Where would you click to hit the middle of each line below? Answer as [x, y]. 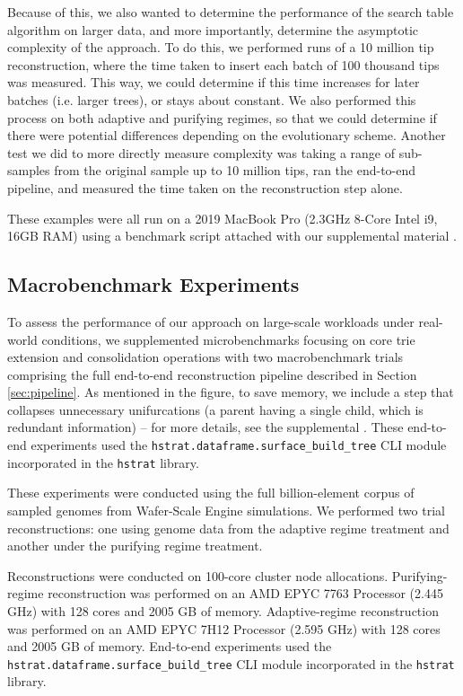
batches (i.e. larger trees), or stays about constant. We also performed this [212, 99]
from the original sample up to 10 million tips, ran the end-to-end [235, 170]
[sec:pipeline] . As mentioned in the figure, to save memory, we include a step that [231, 392]
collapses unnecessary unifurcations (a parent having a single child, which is [215, 409]
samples [29, 170]
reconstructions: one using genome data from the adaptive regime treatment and [228, 528]
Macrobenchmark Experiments [153, 284]
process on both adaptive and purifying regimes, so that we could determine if [222, 117]
